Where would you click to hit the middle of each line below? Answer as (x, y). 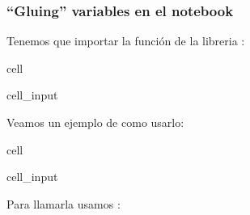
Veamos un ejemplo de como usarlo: (95, 122)
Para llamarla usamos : (64, 203)
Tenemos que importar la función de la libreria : (126, 41)
